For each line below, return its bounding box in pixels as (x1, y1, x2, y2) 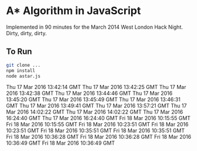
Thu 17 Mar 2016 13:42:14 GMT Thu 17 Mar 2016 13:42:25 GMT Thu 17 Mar (6, 84, 186, 91)
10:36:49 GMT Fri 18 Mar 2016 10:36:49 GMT (6, 139, 115, 147)
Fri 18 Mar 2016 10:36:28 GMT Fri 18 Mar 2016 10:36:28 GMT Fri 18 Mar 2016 (6, 133, 192, 140)
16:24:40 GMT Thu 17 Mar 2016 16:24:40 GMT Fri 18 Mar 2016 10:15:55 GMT (6, 115, 191, 122)
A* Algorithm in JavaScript (6, 4, 141, 18)
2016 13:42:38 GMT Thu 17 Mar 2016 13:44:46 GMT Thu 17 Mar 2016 (6, 90, 173, 97)
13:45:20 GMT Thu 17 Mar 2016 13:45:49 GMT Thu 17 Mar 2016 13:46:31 (6, 96, 181, 103)
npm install (6, 67, 35, 74)
